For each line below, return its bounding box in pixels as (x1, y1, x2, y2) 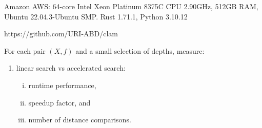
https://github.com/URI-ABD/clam (4, 28, 118, 39)
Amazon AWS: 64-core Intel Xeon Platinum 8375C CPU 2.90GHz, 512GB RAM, (4, 1, 258, 11)
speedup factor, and (28, 97, 91, 108)
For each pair (4, 45, 46, 56)
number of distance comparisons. (28, 114, 131, 125)
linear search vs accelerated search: (16, 62, 126, 73)
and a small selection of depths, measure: (75, 45, 205, 56)
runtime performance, (28, 79, 96, 90)
